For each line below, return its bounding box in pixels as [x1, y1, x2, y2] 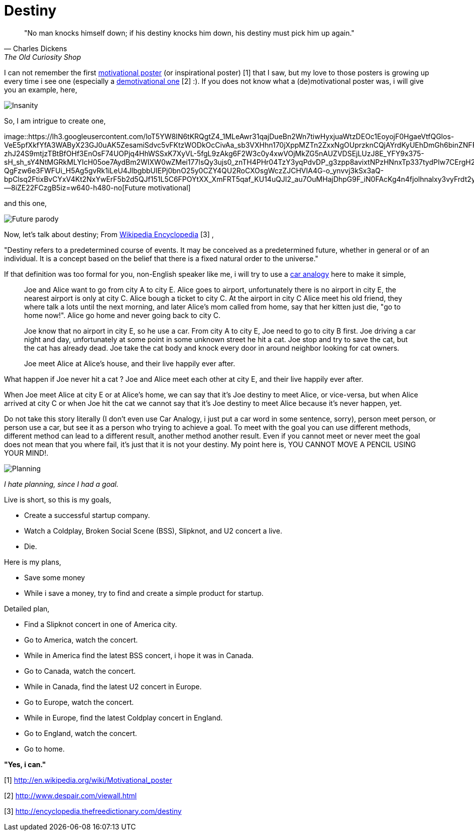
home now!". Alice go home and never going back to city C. [24, 310, 220, 320]
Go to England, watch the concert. [24, 728, 137, 738]
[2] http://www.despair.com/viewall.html [4, 791, 137, 800]
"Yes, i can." [4, 760, 46, 769]
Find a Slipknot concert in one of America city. [24, 619, 177, 629]
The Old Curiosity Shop [4, 52, 81, 61]
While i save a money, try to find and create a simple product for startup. [24, 588, 264, 597]
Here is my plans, [4, 557, 61, 566]
